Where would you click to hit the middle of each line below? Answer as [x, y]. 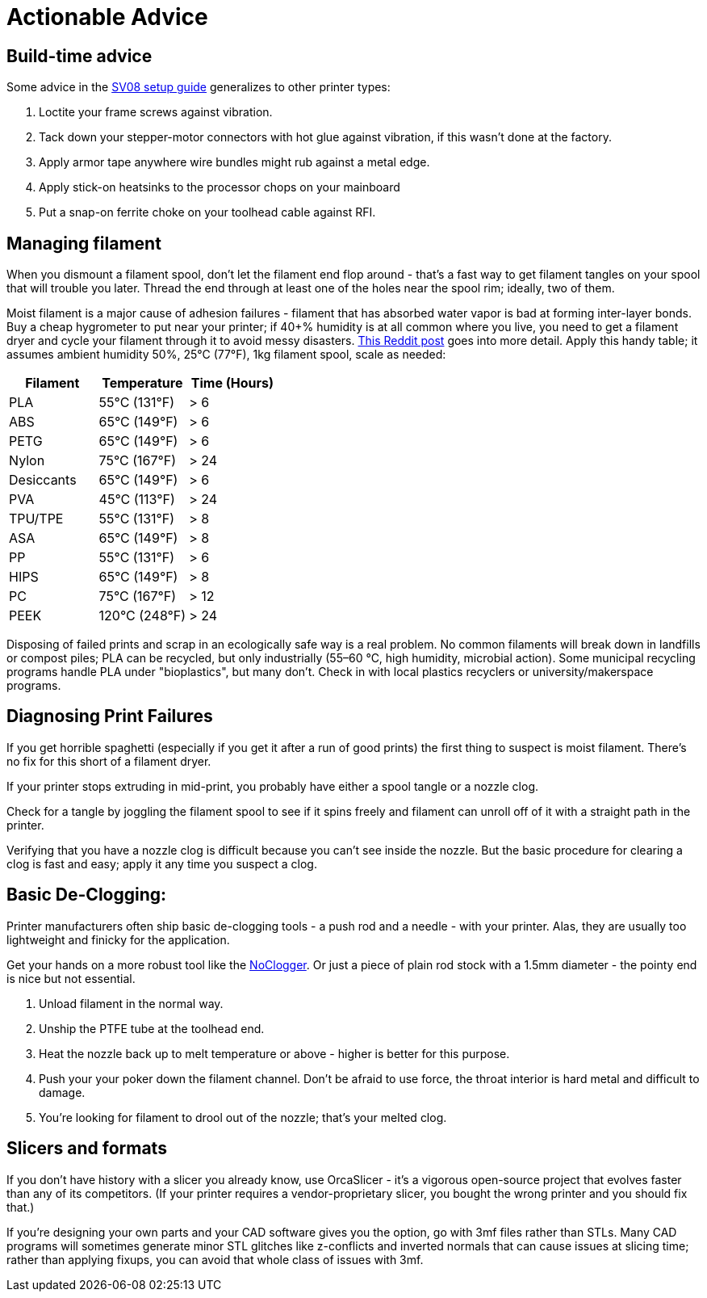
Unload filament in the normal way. [131, 1003]
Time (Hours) [232, 383]
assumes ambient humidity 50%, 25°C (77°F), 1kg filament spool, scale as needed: [226, 355]
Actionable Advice [107, 17]
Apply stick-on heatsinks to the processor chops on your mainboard [220, 187]
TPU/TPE [36, 519]
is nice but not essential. [71, 978]
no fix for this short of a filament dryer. [109, 761]
